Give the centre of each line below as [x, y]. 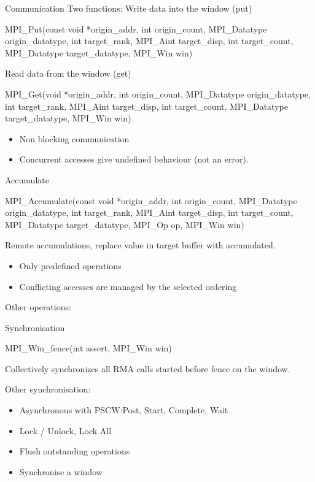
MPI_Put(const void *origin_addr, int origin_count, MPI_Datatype [136, 29]
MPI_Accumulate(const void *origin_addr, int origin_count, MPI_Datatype [151, 200]
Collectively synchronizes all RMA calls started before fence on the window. [148, 368]
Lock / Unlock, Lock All [65, 430]
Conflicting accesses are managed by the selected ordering [128, 286]
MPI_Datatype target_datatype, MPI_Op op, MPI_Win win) [125, 224]
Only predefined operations [70, 265]
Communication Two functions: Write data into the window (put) [129, 8]
